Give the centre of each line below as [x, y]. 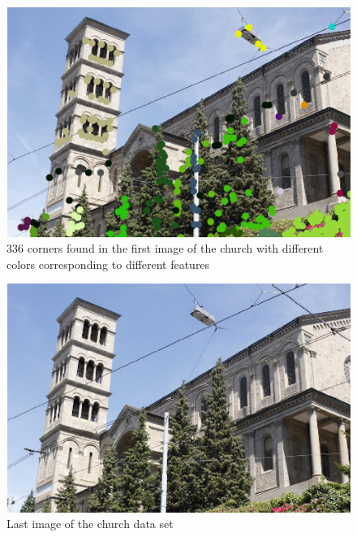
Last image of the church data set [90, 524]
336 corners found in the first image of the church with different [165, 248]
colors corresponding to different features [108, 264]
